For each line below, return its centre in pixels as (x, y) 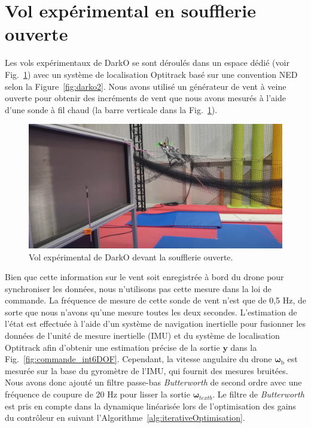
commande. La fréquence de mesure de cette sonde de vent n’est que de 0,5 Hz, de (156, 300)
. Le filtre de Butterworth (258, 394)
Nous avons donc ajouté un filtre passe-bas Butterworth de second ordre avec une (153, 382)
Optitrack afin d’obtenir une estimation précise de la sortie (112, 347)
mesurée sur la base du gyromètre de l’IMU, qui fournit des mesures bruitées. (147, 370)
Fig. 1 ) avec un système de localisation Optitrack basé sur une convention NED (151, 74)
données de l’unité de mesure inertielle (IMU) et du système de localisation (142, 336)
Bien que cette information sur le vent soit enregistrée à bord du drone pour (144, 277)
